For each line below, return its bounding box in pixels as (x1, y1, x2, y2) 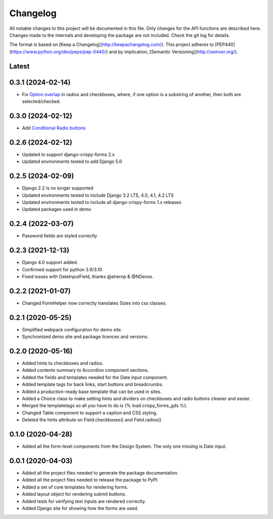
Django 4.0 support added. (22, 259, 78, 266)
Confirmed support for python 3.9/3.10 (22, 266, 102, 273)
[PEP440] (215, 41, 235, 48)
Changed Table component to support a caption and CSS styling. (22, 410, 158, 416)
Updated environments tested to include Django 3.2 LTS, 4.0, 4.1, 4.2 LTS (22, 192, 174, 198)
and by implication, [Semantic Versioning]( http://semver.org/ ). (109, 49, 238, 55)
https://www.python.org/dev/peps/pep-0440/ (11, 49, 106, 55)
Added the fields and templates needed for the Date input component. (22, 374, 168, 380)
